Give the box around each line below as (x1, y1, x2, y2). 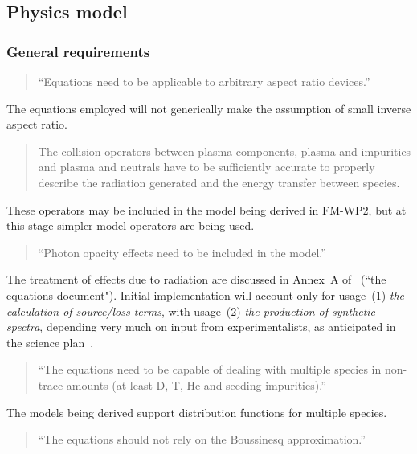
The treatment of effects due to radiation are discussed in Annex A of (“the (6, 271, 386, 288)
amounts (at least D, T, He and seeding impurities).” (66, 376, 326, 393)
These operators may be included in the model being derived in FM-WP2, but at (6, 201, 407, 218)
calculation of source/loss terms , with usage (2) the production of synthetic (6, 302, 376, 319)
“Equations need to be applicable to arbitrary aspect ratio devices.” (38, 73, 370, 89)
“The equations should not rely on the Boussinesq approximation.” (38, 431, 366, 448)
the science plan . (6, 333, 94, 350)
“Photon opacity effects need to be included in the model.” (38, 243, 326, 260)
